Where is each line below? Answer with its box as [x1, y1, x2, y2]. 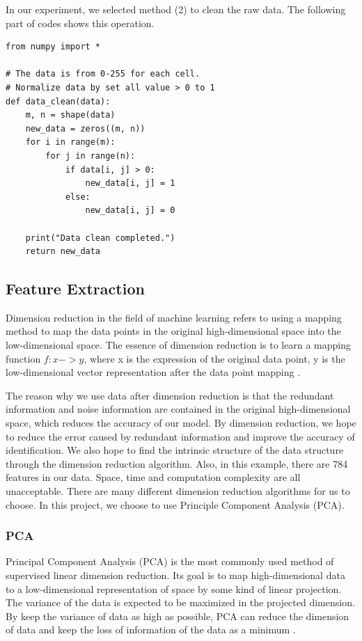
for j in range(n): [45, 150, 136, 161]
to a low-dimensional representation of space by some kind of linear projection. [6, 581, 342, 596]
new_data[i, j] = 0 [85, 205, 175, 216]
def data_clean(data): [6, 96, 111, 106]
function [6, 351, 41, 365]
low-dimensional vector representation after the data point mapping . [6, 365, 301, 379]
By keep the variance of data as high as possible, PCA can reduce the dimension [6, 608, 349, 623]
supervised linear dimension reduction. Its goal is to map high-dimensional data [6, 568, 345, 583]
